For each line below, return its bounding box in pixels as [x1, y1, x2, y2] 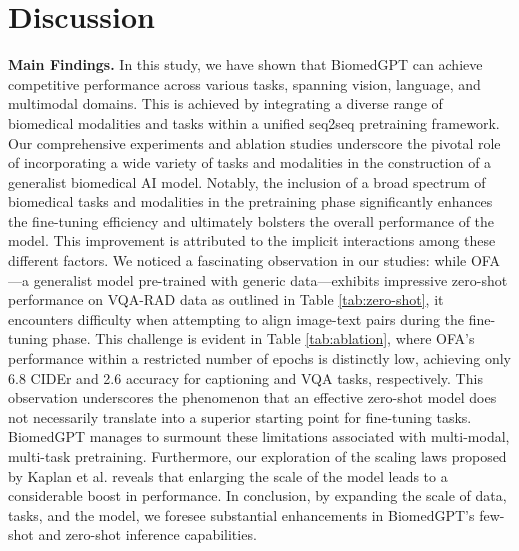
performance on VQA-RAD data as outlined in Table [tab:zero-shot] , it [8, 289, 444, 310]
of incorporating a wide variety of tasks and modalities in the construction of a [8, 152, 492, 173]
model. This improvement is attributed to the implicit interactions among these [8, 230, 496, 251]
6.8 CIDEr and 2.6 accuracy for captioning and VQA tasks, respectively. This [8, 367, 483, 388]
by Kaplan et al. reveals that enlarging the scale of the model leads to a [8, 465, 448, 486]
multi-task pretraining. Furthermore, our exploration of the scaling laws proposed [8, 446, 507, 466]
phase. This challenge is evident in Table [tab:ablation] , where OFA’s [52, 328, 475, 349]
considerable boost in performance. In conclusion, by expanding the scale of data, [8, 485, 507, 506]
